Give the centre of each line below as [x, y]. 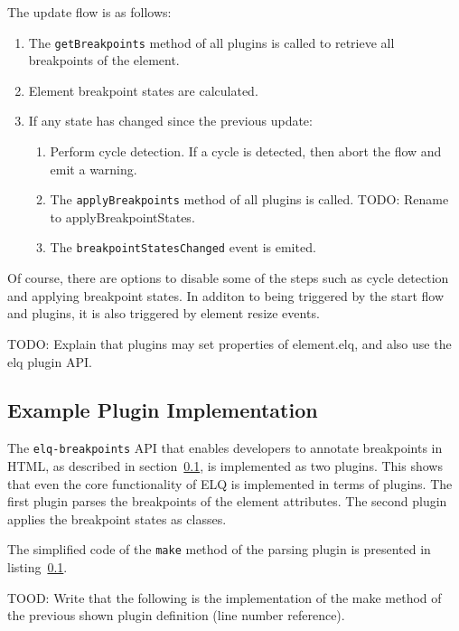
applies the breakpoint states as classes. [117, 518]
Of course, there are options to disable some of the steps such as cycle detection [228, 278]
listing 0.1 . [37, 566]
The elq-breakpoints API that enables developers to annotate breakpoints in [225, 448]
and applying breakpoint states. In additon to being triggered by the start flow [226, 295]
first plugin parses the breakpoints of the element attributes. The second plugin [227, 501]
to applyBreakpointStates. [122, 217]
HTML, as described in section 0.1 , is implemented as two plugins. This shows [225, 465]
